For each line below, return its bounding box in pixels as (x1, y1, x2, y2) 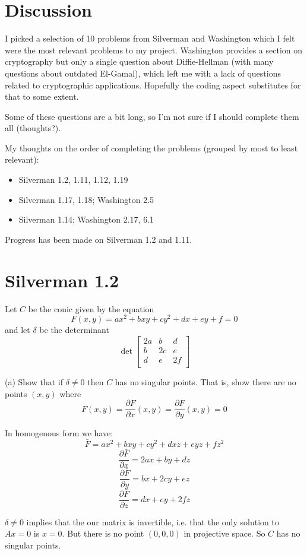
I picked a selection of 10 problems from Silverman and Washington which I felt (5, 32, 295, 45)
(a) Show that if (5, 375, 64, 388)
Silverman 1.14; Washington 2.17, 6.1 (18, 213, 154, 226)
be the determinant (39, 324, 109, 336)
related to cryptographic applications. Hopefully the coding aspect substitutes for (5, 78, 301, 91)
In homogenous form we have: (5, 427, 113, 439)
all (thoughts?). (5, 122, 61, 134)
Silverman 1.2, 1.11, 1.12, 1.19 (18, 173, 128, 186)
